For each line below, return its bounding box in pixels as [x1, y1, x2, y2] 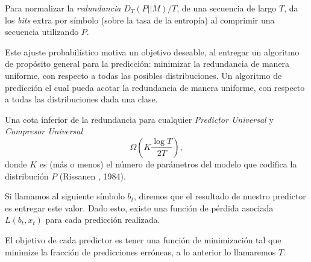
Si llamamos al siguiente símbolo [5, 190, 125, 202]
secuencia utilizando [5, 25, 79, 38]
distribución [5, 169, 49, 182]
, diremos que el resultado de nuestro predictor [133, 190, 306, 202]
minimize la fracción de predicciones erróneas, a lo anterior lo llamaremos [5, 245, 276, 258]
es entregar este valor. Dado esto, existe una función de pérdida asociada [5, 201, 274, 214]
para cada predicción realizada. [45, 213, 160, 226]
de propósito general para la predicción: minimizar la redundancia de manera [5, 57, 290, 70]
